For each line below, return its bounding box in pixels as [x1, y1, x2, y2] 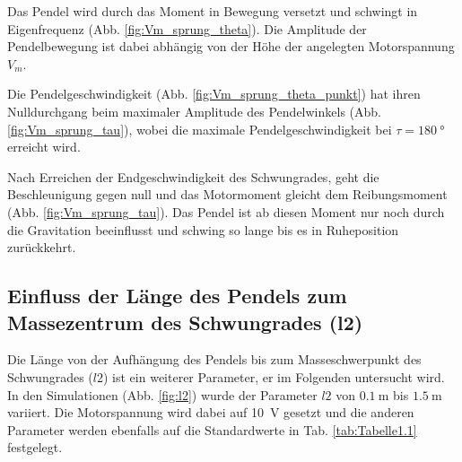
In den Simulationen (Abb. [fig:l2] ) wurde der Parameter [7, 385, 318, 404]
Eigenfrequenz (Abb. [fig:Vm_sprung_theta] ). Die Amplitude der [7, 19, 367, 38]
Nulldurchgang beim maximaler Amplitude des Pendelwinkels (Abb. [7, 101, 381, 120]
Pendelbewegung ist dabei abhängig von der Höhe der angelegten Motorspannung [7, 37, 455, 56]
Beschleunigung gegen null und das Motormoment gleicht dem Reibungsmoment [7, 185, 448, 204]
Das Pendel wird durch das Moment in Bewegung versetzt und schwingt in [7, 2, 418, 20]
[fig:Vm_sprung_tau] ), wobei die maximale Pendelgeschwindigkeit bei [7, 119, 392, 138]
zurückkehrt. [7, 238, 76, 257]
